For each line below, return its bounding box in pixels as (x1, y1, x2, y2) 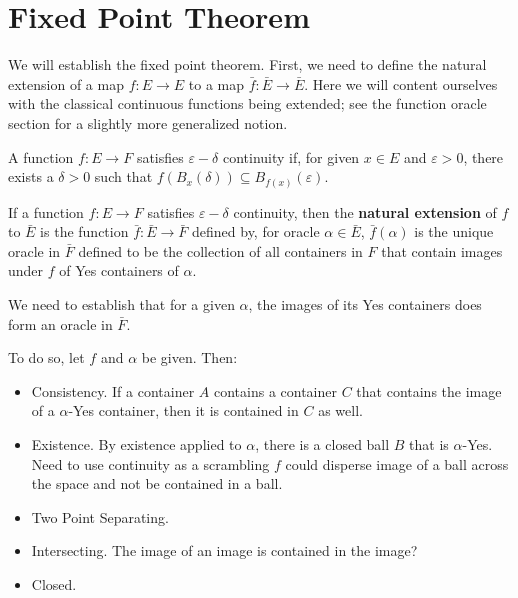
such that (94, 166, 153, 187)
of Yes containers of (59, 260, 179, 281)
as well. (318, 400, 363, 421)
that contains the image (356, 380, 502, 401)
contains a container (213, 380, 337, 401)
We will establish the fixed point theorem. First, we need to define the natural (8, 54, 487, 75)
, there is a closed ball (255, 433, 390, 454)
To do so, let (8, 347, 85, 368)
